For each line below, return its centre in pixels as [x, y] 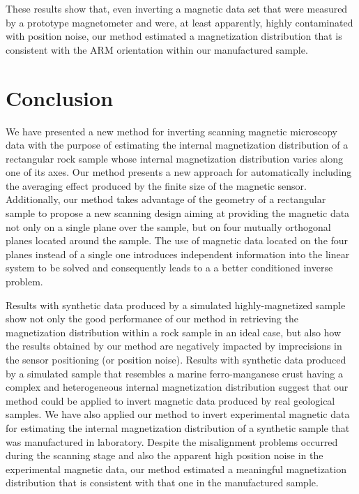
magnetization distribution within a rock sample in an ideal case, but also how [174, 332]
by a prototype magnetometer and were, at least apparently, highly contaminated [179, 22]
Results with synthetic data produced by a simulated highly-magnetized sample [176, 305]
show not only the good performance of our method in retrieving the [152, 319]
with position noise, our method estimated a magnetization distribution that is [174, 36]
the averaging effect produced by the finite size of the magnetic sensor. [156, 185]
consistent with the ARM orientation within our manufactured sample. [157, 49]
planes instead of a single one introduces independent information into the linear [178, 254]
